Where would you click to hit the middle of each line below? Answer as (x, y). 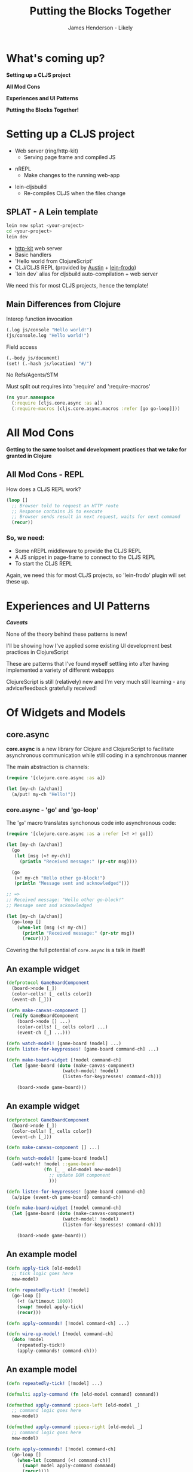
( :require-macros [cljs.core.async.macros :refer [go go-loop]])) (96, 409)
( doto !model (28, 1340)
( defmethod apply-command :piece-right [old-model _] (75, 1427)
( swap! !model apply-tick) (50, 1307)
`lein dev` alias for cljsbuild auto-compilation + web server (86, 274)
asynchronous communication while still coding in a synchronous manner (96, 755)
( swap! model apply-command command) (69, 1466)
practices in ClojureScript (37, 652)
